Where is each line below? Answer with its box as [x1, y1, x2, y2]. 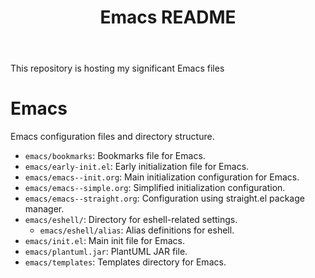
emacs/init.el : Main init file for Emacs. [24, 235, 185, 247]
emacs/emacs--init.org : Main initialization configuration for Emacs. [24, 171, 300, 183]
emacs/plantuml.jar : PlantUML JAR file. [24, 246, 188, 258]
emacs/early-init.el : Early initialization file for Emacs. [24, 161, 250, 173]
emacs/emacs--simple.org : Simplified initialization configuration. [24, 182, 286, 194]
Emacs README [99, 6, 237, 29]
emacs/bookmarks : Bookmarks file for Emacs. [24, 150, 206, 162]
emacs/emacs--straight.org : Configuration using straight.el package [24, 192, 305, 205]
